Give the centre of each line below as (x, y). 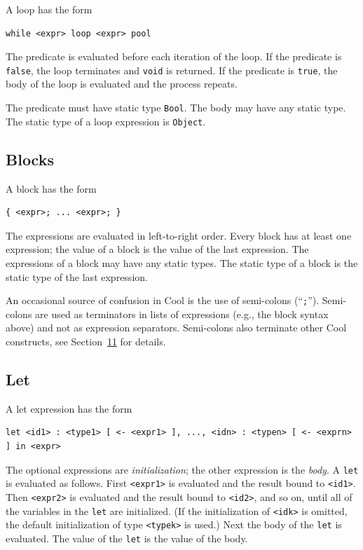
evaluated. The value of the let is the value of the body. (127, 538)
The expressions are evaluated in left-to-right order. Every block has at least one (179, 235)
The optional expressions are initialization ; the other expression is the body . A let (182, 469)
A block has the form (51, 188)
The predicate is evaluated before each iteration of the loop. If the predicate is (174, 56)
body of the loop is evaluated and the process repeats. (122, 84)
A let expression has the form (69, 408)
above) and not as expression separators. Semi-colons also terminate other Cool (176, 328)
